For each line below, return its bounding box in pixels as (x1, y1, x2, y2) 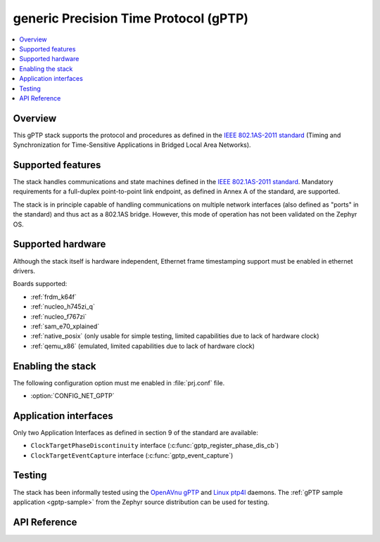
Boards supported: (13, 280, 68, 288)
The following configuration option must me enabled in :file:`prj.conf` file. (13, 378, 225, 387)
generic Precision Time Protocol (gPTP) (13, 11, 249, 26)
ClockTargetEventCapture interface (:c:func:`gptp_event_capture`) (30, 451, 234, 460)
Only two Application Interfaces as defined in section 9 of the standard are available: (13, 428, 258, 437)
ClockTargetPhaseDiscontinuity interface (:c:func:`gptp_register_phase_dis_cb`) (30, 441, 279, 450)
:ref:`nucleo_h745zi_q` (30, 302, 95, 311)
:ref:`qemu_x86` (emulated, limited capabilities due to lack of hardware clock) (30, 342, 255, 350)
